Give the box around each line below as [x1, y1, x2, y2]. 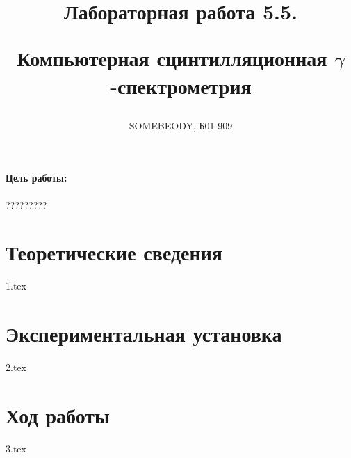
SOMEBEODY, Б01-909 [129, 118, 233, 132]
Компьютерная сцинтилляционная [17, 44, 327, 72]
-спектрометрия [110, 71, 252, 100]
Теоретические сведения [6, 238, 222, 267]
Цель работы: [6, 171, 67, 185]
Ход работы [6, 400, 110, 429]
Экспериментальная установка [6, 319, 282, 348]
